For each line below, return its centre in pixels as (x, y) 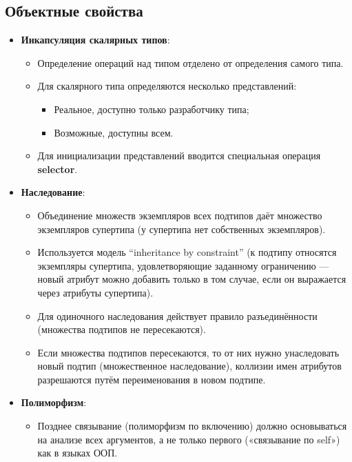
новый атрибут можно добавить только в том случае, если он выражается (192, 279)
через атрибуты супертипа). (95, 292)
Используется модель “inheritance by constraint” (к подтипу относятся (187, 252)
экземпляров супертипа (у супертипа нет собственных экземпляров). (182, 229)
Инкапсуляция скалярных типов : (95, 40)
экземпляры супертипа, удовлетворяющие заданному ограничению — (183, 265)
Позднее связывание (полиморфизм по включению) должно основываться (192, 426)
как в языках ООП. (77, 453)
